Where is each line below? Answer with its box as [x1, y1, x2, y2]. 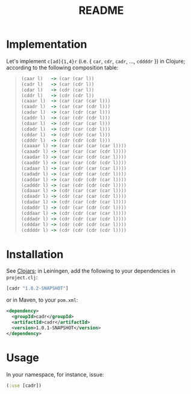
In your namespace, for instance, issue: [6, 370, 104, 378]
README [78, 4, 124, 17]
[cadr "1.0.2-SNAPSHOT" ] [6, 285, 69, 291]
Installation [6, 247, 64, 261]
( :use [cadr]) [6, 383, 42, 389]
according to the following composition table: [6, 64, 119, 71]
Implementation [6, 37, 87, 51]
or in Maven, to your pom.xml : [6, 296, 78, 303]
